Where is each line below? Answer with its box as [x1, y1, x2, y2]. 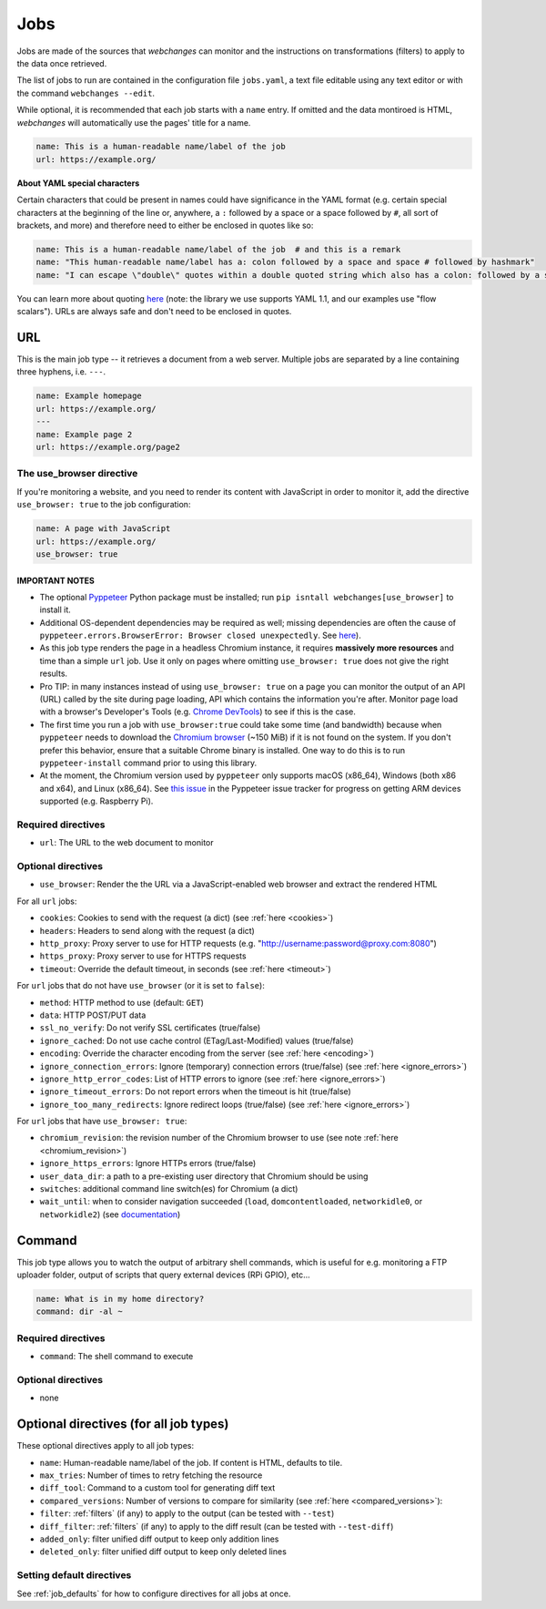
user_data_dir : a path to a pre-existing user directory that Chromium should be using [39, 1171, 369, 1182]
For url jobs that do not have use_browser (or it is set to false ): [16, 980, 266, 991]
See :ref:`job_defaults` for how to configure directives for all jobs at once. [16, 1588, 291, 1599]
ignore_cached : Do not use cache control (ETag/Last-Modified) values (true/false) [39, 1035, 354, 1046]
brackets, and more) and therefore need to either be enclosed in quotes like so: [16, 220, 314, 231]
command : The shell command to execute [39, 1351, 194, 1362]
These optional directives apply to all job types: [16, 1440, 195, 1451]
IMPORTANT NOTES [16, 575, 95, 586]
